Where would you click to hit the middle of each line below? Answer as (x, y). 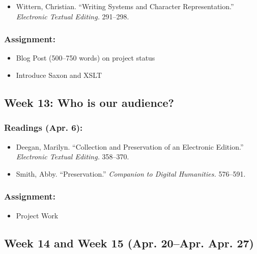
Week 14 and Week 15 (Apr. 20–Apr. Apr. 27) (129, 243)
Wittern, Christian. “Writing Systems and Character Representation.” (125, 6)
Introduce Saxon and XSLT (59, 75)
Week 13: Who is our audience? (89, 102)
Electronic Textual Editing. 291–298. (73, 16)
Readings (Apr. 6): (44, 128)
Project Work (37, 215)
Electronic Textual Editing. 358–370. (73, 157)
